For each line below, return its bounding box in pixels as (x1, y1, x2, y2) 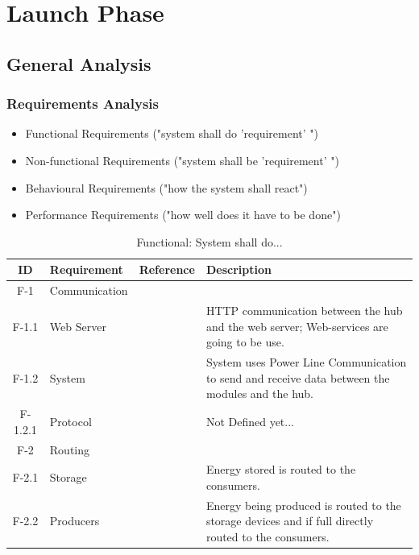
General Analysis (6, 51, 151, 76)
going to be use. (205, 333, 284, 350)
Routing (49, 441, 90, 458)
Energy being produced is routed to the (205, 496, 401, 513)
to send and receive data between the (205, 369, 390, 386)
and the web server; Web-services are (205, 317, 388, 334)
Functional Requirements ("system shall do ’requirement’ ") (25, 125, 319, 142)
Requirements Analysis (6, 93, 159, 114)
